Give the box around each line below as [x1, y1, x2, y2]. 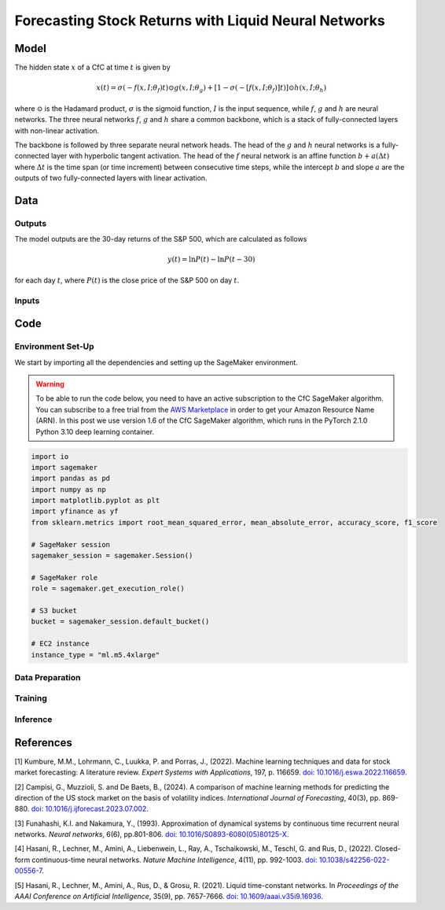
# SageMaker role [31, 573, 98, 582]
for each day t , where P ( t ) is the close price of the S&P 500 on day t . [14, 276, 240, 285]
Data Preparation [14, 671, 81, 682]
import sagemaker [31, 463, 98, 472]
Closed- [374, 844, 401, 853]
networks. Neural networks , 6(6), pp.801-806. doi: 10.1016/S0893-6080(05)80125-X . [14, 830, 289, 839]
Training [14, 693, 47, 704]
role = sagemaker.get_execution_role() [31, 584, 185, 594]
